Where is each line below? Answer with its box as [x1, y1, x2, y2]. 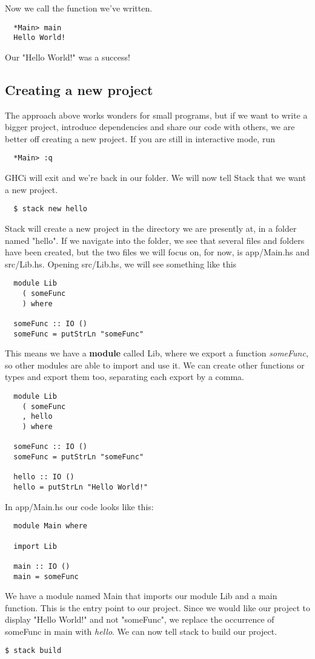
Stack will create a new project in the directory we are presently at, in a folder [5, 221, 297, 234]
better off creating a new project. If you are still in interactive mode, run [5, 132, 275, 145]
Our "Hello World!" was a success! [5, 50, 130, 63]
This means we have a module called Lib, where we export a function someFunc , [5, 347, 308, 359]
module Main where [13, 522, 88, 531]
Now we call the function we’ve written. [5, 2, 153, 14]
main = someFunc [13, 572, 79, 581]
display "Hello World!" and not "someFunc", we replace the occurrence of [5, 613, 274, 626]
